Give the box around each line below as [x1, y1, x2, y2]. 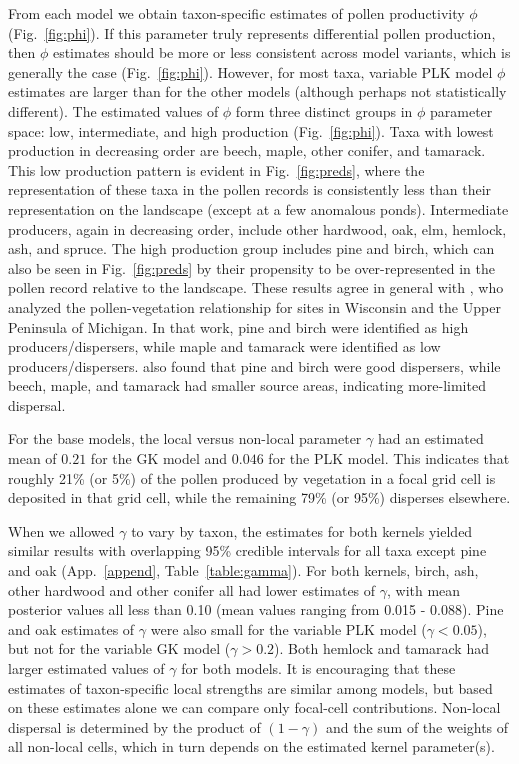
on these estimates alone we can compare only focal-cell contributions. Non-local [8, 697, 501, 718]
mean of [8, 448, 57, 469]
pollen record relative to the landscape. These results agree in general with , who [8, 277, 504, 298]
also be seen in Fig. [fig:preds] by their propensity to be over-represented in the [8, 257, 495, 278]
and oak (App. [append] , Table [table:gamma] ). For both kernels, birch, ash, [8, 560, 479, 581]
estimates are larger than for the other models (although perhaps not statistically [8, 81, 507, 102]
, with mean [387, 579, 461, 600]
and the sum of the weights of [325, 716, 509, 737]
